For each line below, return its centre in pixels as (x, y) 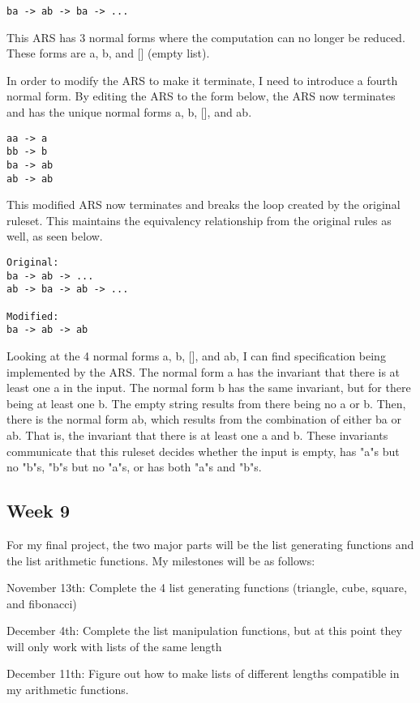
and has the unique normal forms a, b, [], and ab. (129, 112)
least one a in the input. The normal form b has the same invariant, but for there (209, 388)
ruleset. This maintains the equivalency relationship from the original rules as (199, 220)
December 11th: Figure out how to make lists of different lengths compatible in (203, 673)
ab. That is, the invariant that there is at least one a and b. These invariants (197, 435)
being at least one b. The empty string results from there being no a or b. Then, (206, 403)
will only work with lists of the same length (114, 646)
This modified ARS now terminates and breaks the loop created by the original (204, 205)
